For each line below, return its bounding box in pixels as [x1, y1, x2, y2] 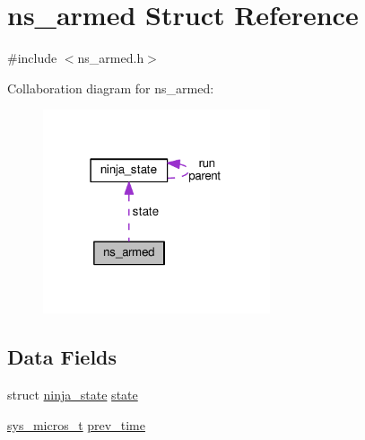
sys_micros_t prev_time [7, 415, 145, 434]
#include [7, 48, 57, 67]
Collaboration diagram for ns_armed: [7, 78, 214, 97]
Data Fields [7, 343, 117, 371]
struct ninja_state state [7, 385, 138, 404]
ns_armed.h [77, 48, 144, 67]
